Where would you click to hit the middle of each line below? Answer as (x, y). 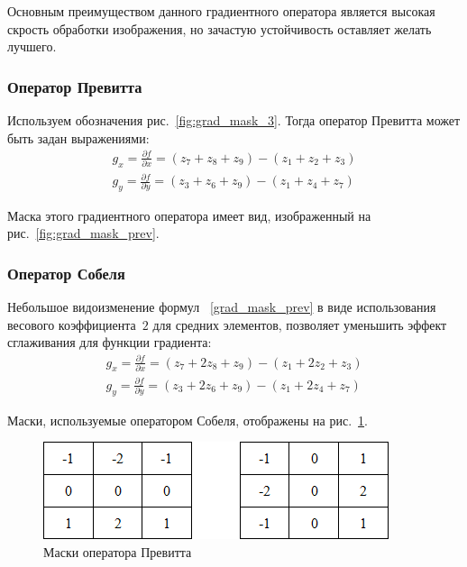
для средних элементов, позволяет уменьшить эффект (300, 324)
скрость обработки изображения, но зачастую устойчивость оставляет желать (220, 28)
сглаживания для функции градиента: (110, 342)
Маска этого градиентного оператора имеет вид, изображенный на (189, 215)
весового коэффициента (72, 324)
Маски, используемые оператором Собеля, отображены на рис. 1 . (188, 420)
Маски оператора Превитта (118, 551)
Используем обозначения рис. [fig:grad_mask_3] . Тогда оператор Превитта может (234, 120)
